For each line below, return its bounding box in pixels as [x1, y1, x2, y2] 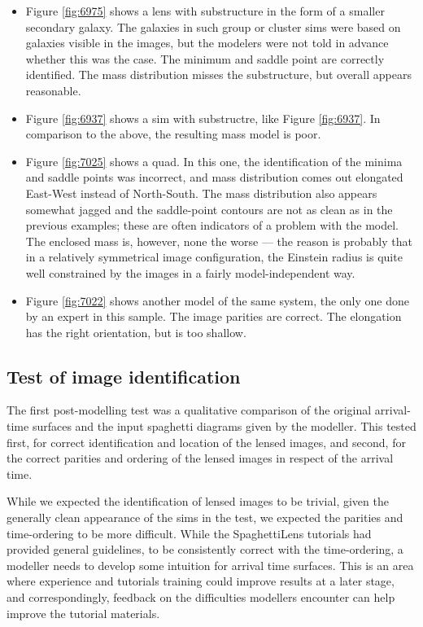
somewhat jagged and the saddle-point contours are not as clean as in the [25, 200, 393, 217]
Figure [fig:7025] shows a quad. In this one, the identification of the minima [25, 152, 403, 169]
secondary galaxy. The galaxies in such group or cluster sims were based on [25, 18, 401, 35]
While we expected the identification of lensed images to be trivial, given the [7, 493, 389, 510]
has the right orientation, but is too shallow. [25, 323, 246, 340]
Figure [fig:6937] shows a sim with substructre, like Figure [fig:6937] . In [25, 109, 381, 126]
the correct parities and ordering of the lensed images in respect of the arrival [7, 449, 394, 467]
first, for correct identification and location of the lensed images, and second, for [7, 433, 406, 450]
